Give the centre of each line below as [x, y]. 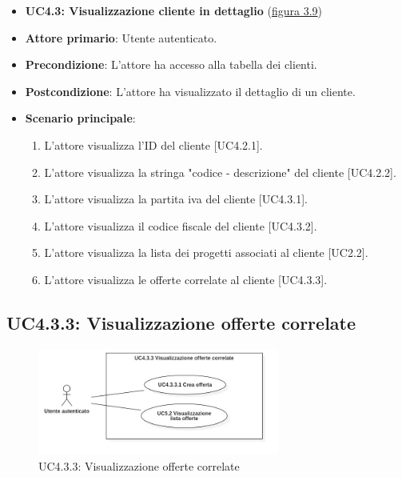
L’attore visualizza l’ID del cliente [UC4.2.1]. [153, 144]
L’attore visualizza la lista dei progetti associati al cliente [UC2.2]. [206, 253]
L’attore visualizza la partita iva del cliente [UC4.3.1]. [176, 199]
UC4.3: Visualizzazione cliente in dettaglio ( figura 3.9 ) [174, 10]
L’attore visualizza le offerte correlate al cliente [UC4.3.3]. [186, 279]
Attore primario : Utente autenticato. [121, 37]
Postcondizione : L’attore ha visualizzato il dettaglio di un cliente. [190, 91]
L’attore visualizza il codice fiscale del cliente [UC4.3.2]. [181, 225]
